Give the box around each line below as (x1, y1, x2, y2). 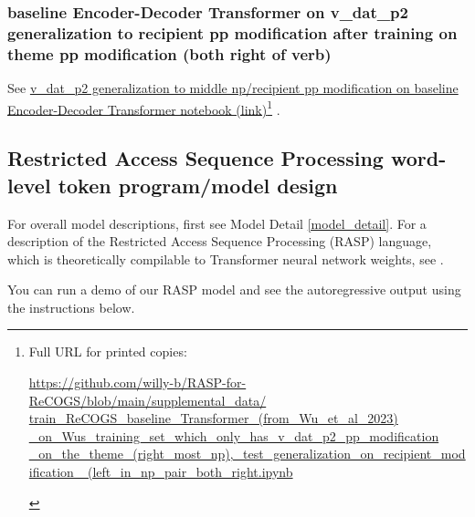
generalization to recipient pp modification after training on (7, 21, 458, 44)
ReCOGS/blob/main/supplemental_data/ (28, 390, 267, 409)
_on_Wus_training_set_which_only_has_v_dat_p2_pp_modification (28, 426, 439, 445)
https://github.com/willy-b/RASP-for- (28, 373, 247, 392)
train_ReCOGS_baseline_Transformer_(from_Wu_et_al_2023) (28, 408, 398, 428)
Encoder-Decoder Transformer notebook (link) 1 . (7, 97, 280, 119)
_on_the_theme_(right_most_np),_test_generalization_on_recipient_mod (28, 444, 466, 463)
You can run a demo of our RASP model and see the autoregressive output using (7, 280, 461, 299)
